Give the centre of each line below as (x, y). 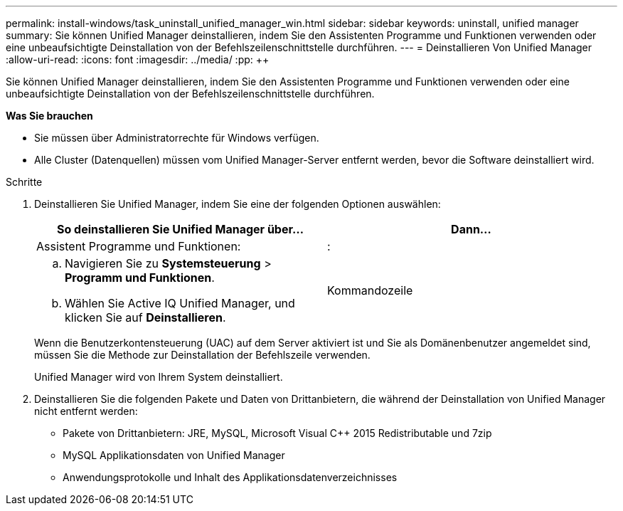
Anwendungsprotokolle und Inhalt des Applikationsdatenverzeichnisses (230, 477)
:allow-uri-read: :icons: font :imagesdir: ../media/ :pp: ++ (138, 59)
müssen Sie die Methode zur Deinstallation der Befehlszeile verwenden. (202, 355)
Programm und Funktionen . (140, 278)
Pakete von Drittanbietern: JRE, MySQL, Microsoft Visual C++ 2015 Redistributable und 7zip (277, 433)
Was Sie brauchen (49, 116)
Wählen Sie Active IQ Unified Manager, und (180, 303)
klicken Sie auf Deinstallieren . (145, 317)
